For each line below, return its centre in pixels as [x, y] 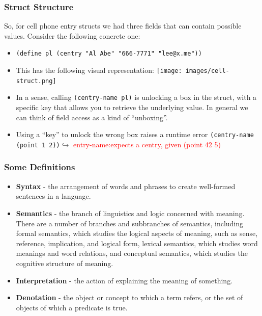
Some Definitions [40, 167]
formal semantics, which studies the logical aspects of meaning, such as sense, [137, 233]
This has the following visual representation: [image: [99, 70]
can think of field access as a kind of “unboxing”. [92, 117]
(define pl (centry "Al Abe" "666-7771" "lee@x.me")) [109, 54]
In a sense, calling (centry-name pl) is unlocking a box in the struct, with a [136, 97]
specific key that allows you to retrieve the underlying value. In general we [132, 107]
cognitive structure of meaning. [65, 263]
